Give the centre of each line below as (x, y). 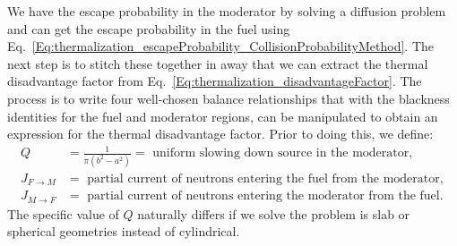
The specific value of (63, 213)
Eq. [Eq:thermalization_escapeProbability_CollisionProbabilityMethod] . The (221, 46)
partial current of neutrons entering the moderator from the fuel (263, 196)
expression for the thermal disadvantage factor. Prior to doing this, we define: (220, 134)
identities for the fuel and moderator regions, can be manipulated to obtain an (223, 116)
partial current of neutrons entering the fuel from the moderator (263, 178)
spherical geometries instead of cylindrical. (124, 231)
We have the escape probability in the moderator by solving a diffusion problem (227, 11)
